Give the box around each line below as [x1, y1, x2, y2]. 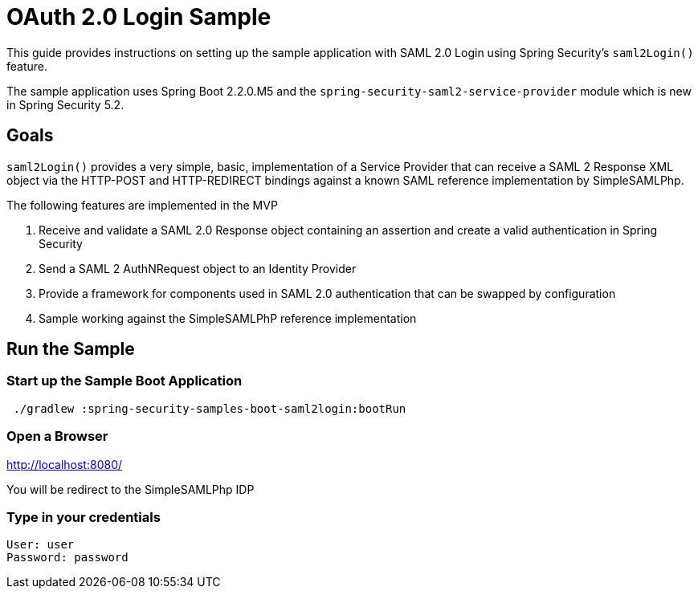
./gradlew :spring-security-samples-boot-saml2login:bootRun [13, 401, 406, 415]
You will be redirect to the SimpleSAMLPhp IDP [6, 482, 255, 496]
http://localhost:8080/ [6, 457, 123, 471]
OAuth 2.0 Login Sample [6, 3, 271, 31]
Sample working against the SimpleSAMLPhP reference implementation [39, 311, 417, 325]
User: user [6, 538, 75, 552]
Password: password [6, 551, 129, 564]
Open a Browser [6, 428, 108, 445]
